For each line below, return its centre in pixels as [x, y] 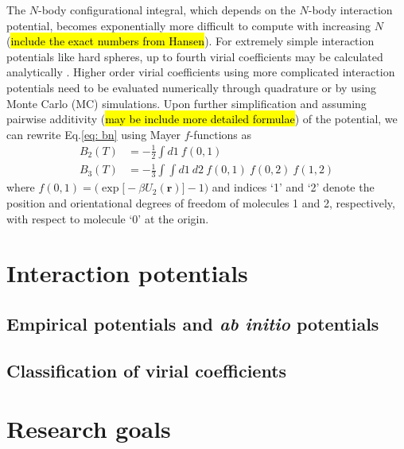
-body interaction [350, 10]
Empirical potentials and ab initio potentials [193, 323]
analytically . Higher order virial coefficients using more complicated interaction [201, 72]
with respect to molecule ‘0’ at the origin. [108, 218]
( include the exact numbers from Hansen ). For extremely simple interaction [190, 41]
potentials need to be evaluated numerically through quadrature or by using [192, 87]
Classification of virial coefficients [147, 370]
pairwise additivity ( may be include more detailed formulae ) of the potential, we [202, 119]
